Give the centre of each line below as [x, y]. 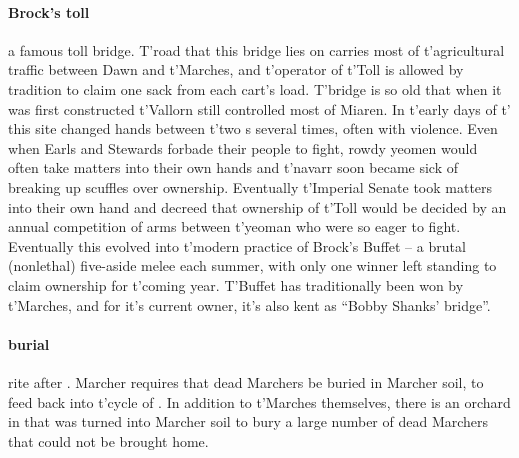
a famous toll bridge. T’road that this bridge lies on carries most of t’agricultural [256, 49]
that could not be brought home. [108, 440]
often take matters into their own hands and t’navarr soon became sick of [233, 167]
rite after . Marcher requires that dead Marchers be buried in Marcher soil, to [246, 381]
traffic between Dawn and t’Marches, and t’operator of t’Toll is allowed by [236, 69]
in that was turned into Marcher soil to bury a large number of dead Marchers [248, 421]
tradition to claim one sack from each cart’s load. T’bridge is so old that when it [255, 88]
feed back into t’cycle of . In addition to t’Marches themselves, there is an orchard [259, 401]
